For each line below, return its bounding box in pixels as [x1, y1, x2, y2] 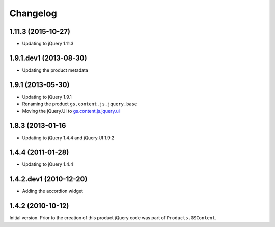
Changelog [9, 8, 57, 19]
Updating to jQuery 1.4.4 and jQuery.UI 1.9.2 [22, 135, 115, 141]
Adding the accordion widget [22, 188, 84, 194]
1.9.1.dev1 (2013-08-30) [9, 53, 87, 62]
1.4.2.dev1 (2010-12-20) [9, 175, 88, 183]
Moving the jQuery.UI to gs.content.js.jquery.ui [22, 108, 120, 114]
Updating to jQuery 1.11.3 [22, 41, 74, 47]
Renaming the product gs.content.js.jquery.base [22, 101, 137, 107]
